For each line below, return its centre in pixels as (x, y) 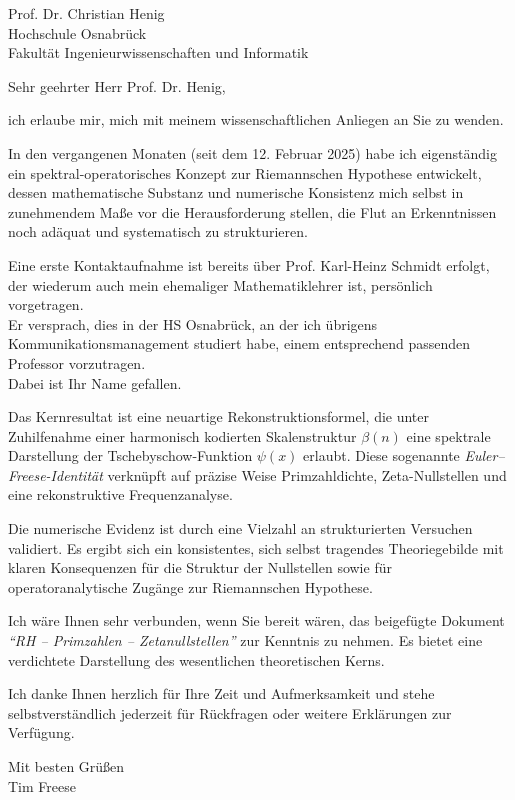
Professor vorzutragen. (77, 362)
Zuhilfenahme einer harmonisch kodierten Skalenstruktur (182, 435)
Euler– (484, 455)
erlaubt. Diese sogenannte (381, 455)
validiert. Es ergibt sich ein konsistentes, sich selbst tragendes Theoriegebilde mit (256, 547)
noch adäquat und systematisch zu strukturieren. (158, 231)
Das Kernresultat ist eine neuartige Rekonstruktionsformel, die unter (219, 416)
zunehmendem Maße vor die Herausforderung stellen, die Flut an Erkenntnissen (252, 211)
